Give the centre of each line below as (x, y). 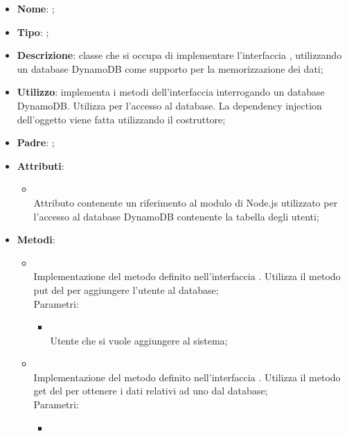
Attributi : (41, 165)
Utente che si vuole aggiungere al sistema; (139, 340)
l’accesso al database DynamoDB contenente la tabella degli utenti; (176, 216)
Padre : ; (36, 142)
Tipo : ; (33, 32)
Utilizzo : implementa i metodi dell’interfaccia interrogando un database (171, 92)
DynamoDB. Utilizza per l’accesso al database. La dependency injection (169, 105)
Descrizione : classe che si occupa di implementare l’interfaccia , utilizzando (179, 55)
